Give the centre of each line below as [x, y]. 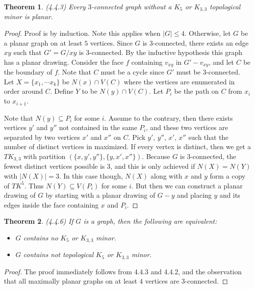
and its [230, 195]
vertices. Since [111, 42]
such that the [208, 137]
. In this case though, [91, 175]
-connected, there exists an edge [201, 42]
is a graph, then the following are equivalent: [150, 221]
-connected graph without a [131, 6]
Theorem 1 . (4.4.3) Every [45, 6]
